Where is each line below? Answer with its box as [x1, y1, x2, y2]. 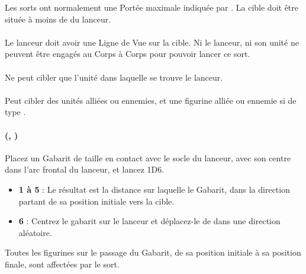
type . [5, 106, 26, 118]
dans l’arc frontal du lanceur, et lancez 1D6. [5, 163, 165, 176]
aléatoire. [18, 226, 52, 238]
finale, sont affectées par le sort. [5, 257, 120, 270]
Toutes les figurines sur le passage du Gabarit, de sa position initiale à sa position [5, 246, 301, 259]
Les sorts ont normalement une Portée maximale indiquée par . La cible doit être [5, 1, 299, 13]
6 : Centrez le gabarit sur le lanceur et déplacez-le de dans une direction [18, 215, 281, 227]
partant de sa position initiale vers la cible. [18, 195, 175, 207]
